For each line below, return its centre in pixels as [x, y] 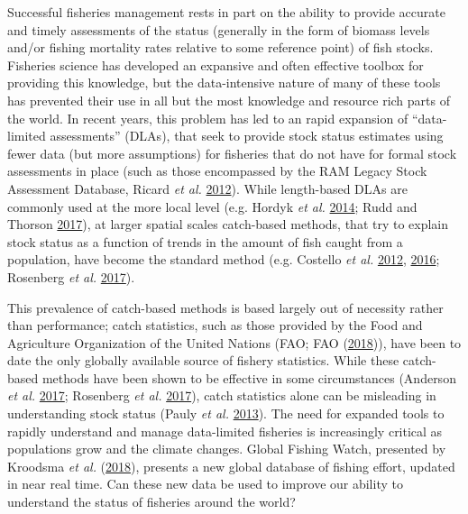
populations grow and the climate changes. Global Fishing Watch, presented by [227, 449]
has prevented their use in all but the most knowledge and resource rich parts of [229, 100]
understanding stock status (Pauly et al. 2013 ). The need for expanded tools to [226, 413]
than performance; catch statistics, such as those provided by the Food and [215, 325]
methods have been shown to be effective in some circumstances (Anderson [249, 377]
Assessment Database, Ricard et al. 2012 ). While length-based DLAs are [207, 188]
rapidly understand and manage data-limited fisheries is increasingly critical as [225, 431]
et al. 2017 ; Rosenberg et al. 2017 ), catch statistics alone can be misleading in [222, 395]
